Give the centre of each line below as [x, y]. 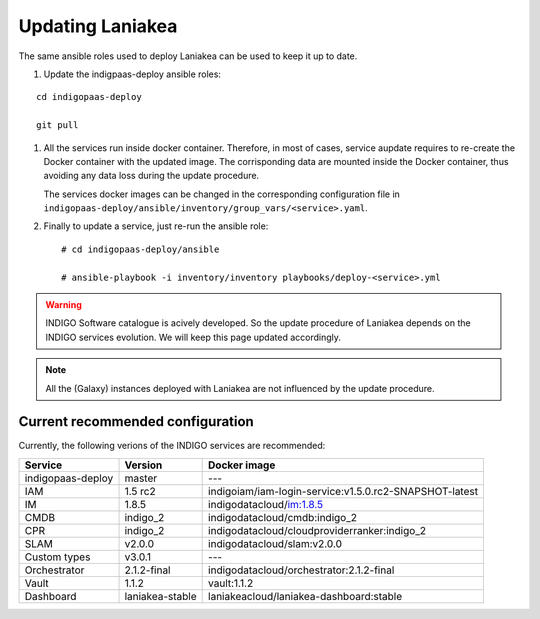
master [141, 478]
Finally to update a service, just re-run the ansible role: [156, 226]
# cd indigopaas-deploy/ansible [140, 249]
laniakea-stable [160, 596]
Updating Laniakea [98, 26]
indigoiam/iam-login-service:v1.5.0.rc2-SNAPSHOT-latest [343, 491]
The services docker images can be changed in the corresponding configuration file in [221, 194]
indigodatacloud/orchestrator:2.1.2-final [301, 570]
